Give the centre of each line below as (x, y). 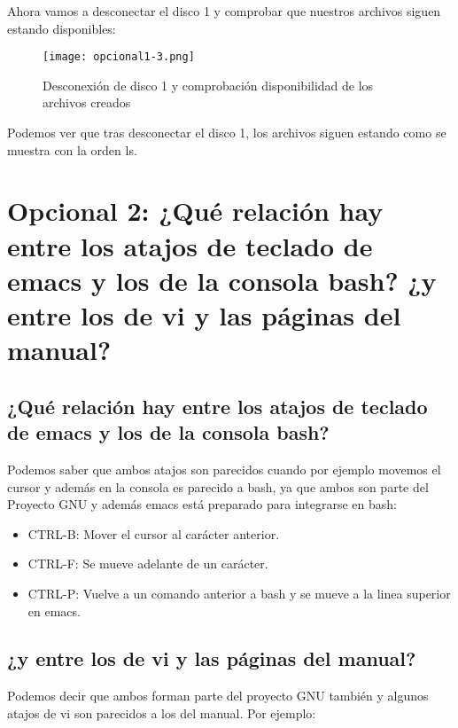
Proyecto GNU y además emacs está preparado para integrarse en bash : (202, 504)
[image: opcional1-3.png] (119, 57)
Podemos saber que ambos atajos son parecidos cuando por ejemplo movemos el (224, 469)
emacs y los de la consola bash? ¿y (222, 280)
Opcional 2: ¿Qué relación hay (195, 211)
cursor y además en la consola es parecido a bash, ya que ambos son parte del (218, 486)
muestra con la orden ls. (72, 149)
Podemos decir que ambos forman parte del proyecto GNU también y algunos (218, 696)
